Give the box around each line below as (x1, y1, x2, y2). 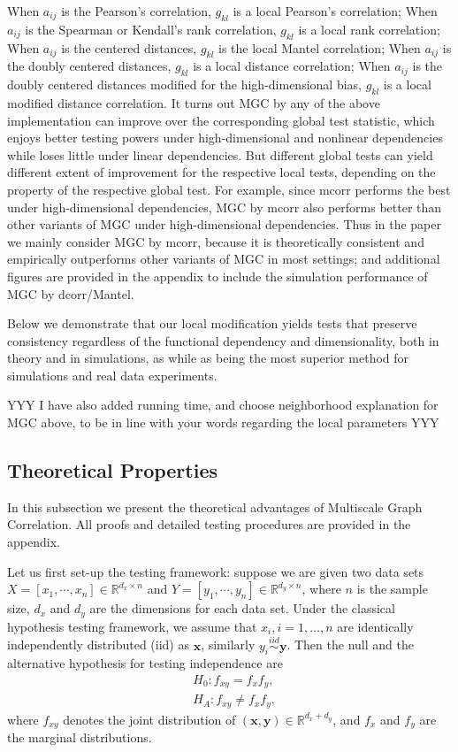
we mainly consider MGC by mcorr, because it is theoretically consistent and (7, 232, 424, 250)
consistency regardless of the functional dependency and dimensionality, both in (7, 331, 439, 349)
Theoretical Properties (7, 457, 218, 484)
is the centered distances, (61, 38, 197, 57)
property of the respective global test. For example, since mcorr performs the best (7, 180, 451, 198)
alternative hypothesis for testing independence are (7, 654, 283, 672)
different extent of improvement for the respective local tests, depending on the (7, 163, 436, 181)
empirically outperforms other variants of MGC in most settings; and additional (7, 249, 440, 268)
